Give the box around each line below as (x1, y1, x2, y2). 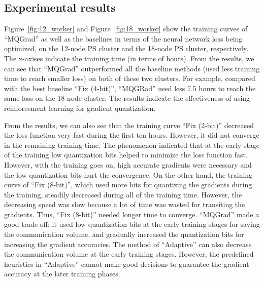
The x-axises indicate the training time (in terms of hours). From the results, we (4, 53, 254, 63)
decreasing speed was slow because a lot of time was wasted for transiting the (4, 199, 245, 210)
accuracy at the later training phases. (4, 268, 120, 279)
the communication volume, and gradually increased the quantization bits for (4, 229, 244, 239)
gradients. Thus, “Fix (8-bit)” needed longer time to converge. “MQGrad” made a (4, 209, 259, 219)
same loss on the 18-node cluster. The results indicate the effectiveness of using (4, 93, 250, 103)
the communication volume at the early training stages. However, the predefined (4, 249, 254, 259)
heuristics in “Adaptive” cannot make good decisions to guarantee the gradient (4, 258, 249, 269)
